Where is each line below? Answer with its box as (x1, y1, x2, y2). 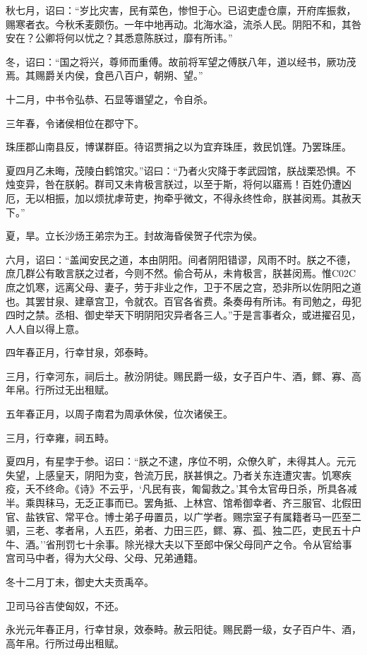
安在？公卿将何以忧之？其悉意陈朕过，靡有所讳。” (6, 30, 233, 45)
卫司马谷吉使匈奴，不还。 (6, 598, 124, 613)
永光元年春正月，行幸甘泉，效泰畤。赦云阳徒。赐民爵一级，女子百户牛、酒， (6, 622, 361, 637)
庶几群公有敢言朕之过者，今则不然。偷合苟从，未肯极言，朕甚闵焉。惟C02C (6, 266, 356, 281)
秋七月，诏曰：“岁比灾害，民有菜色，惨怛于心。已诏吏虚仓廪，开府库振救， (6, 3, 356, 17)
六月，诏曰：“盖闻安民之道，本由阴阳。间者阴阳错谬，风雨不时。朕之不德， (6, 252, 356, 266)
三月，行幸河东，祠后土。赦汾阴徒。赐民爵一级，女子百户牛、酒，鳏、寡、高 (6, 368, 361, 383)
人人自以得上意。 (6, 321, 85, 336)
